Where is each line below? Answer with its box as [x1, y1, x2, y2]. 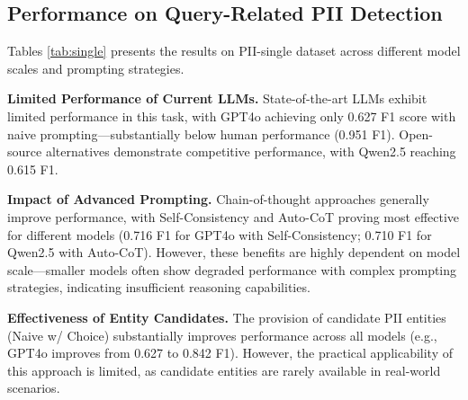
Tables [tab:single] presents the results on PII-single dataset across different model [7, 41, 461, 60]
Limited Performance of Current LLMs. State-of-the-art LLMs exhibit [7, 89, 427, 108]
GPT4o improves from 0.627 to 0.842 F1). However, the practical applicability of [7, 343, 453, 362]
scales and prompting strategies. [7, 58, 184, 77]
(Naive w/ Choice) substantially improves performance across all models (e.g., [7, 325, 437, 344]
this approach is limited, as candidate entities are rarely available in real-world [7, 360, 441, 379]
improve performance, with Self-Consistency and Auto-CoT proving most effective [7, 207, 460, 226]
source [7, 142, 42, 161]
